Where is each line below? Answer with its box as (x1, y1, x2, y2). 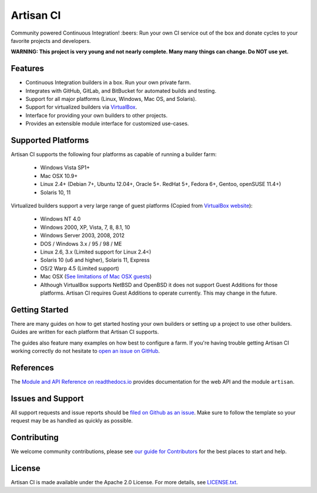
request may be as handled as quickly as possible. (11, 417, 133, 424)
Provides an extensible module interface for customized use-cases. (25, 120, 189, 127)
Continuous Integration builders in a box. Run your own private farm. (25, 79, 191, 86)
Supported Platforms (11, 136, 89, 145)
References (11, 363, 54, 373)
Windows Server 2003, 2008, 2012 (40, 232, 125, 239)
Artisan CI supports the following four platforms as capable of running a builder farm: (11, 151, 217, 158)
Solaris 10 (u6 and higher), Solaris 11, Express (40, 256, 150, 264)
